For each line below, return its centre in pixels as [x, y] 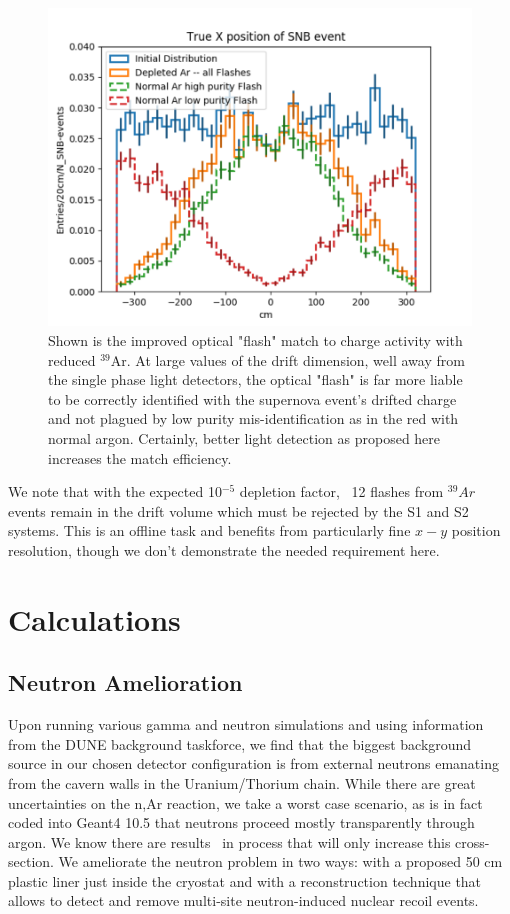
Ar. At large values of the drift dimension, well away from [287, 359]
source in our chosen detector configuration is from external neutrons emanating [253, 763]
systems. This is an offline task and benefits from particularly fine [209, 530]
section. [31, 861]
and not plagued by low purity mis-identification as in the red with [253, 418]
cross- [472, 841]
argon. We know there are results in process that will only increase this [229, 841]
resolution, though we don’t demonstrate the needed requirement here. [224, 549]
